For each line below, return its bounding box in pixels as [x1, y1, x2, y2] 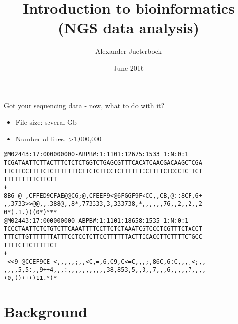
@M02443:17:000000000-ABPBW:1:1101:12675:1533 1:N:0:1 [4, 151, 189, 158]
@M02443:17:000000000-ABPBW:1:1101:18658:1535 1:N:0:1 [4, 217, 189, 224]
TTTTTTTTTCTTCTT [4, 176, 57, 183]
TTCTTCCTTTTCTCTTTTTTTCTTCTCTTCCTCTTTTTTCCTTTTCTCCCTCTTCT [4, 167, 202, 175]
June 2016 [113, 62, 144, 73]
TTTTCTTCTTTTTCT [4, 241, 57, 249]
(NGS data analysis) [57, 17, 200, 38]
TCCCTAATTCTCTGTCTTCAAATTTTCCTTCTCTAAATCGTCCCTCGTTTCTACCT [4, 225, 202, 232]
